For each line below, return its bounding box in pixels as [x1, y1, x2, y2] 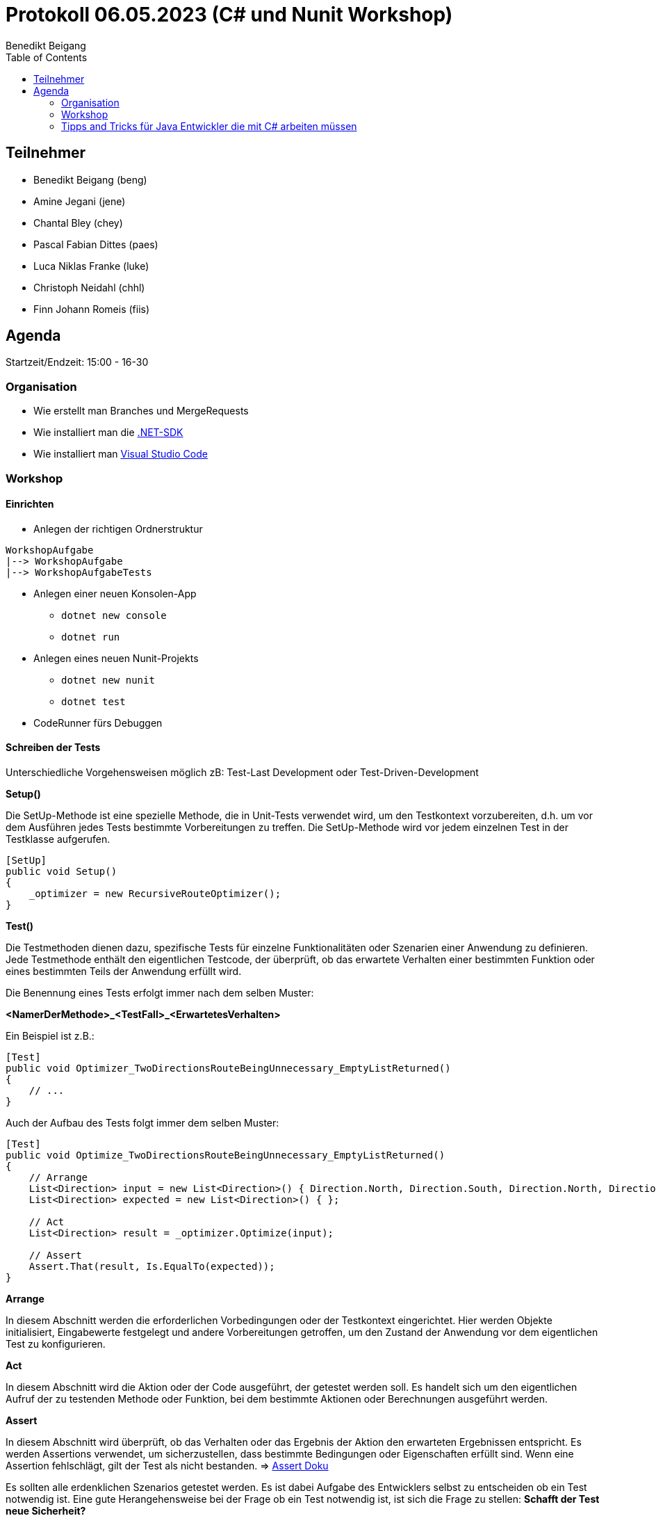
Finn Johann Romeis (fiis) [33, 303, 150, 315]
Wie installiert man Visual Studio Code [33, 448, 208, 460]
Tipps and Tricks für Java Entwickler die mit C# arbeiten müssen [61, 120, 357, 132]
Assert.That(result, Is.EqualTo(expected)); [28, 1261, 275, 1272]
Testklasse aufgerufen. [6, 833, 110, 845]
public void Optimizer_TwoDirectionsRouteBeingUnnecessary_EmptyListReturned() [6, 1063, 451, 1074]
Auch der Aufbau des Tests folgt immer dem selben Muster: [6, 1117, 279, 1129]
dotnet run [61, 631, 120, 643]
